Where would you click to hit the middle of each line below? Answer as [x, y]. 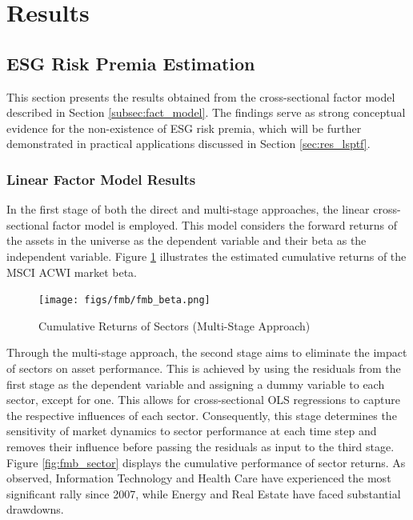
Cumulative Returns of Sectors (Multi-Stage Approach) [174, 325]
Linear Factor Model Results [101, 179]
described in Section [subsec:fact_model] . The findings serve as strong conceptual [206, 112]
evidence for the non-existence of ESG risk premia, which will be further [184, 128]
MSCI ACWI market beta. [72, 272]
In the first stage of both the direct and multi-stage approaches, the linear [188, 209]
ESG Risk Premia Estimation [131, 63]
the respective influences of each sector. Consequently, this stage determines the [202, 415]
